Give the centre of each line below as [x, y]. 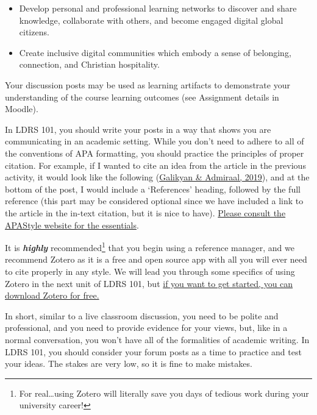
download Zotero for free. [52, 295]
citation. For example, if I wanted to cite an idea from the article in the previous [155, 165]
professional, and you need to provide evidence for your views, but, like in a [146, 328]
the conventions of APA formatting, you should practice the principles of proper [155, 153]
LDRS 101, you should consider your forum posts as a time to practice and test [153, 351]
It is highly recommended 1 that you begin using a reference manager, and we [150, 247]
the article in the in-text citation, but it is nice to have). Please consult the [145, 212]
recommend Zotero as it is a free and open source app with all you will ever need [156, 259]
